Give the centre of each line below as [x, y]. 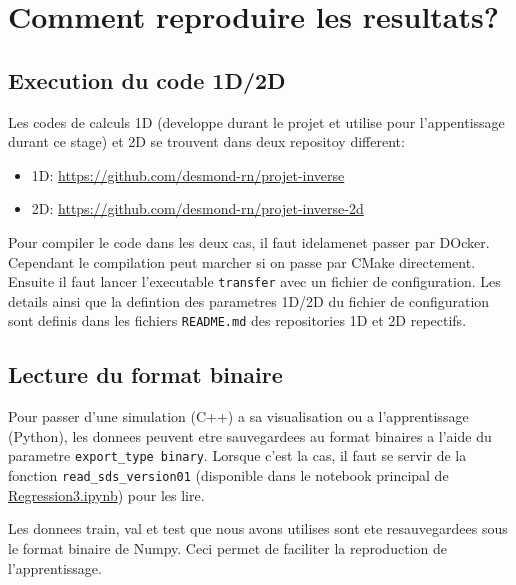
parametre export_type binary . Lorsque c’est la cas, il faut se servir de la [237, 455]
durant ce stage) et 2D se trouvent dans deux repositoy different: [206, 141]
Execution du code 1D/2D [147, 79]
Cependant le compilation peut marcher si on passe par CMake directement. [242, 261]
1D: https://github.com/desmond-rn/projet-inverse [188, 174]
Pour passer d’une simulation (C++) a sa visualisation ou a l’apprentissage [238, 416]
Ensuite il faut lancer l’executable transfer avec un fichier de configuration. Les [254, 281]
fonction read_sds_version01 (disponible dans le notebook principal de [228, 475]
